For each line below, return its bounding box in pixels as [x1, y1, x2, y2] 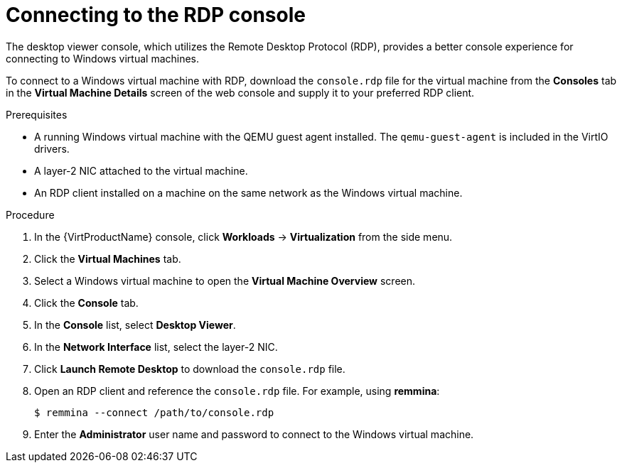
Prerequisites [6, 108, 68, 121]
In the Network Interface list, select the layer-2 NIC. [34, 340, 278, 353]
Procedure [6, 208, 55, 221]
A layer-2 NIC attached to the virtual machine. [34, 164, 248, 177]
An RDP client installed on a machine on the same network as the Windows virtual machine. [34, 186, 463, 199]
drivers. [34, 142, 70, 155]
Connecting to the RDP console [6, 3, 306, 27]
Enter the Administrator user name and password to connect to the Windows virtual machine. [34, 428, 474, 440]
